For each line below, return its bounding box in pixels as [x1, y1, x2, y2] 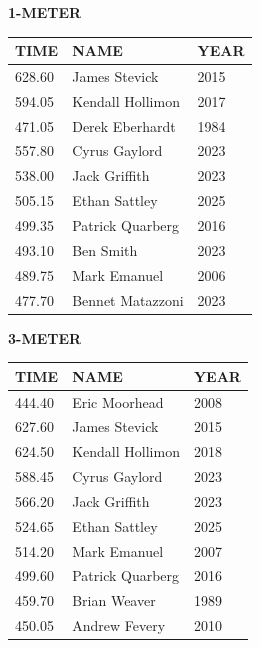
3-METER [8, 327, 82, 348]
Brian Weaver [72, 590, 156, 611]
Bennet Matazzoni [72, 289, 184, 310]
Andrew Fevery [72, 615, 166, 636]
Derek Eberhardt [72, 115, 176, 136]
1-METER [8, 2, 82, 22]
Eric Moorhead [72, 391, 164, 412]
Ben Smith [72, 239, 138, 260]
